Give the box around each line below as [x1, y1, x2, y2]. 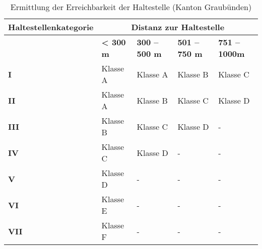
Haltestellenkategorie [8, 21, 94, 33]
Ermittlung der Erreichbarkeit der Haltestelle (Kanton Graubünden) [10, 1, 252, 13]
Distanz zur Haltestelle [131, 21, 225, 33]
